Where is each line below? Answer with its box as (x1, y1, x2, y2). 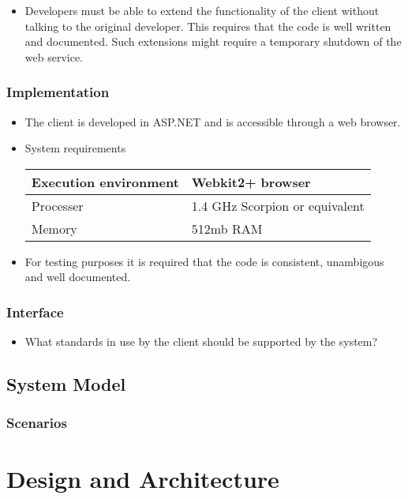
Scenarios (6, 413, 67, 433)
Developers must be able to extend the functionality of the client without (24, 2, 380, 18)
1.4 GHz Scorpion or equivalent (191, 196, 365, 215)
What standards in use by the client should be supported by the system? (24, 333, 378, 350)
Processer (31, 196, 84, 215)
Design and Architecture (6, 462, 279, 494)
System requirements (24, 140, 126, 156)
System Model (6, 372, 126, 396)
